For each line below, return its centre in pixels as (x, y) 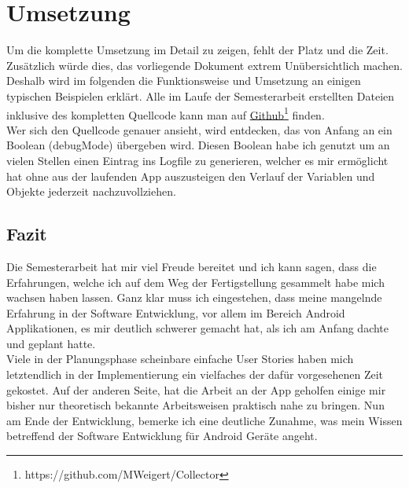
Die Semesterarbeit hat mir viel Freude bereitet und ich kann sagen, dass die (192, 266)
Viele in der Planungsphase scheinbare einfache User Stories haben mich (180, 359)
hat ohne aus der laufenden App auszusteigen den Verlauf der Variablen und (191, 176)
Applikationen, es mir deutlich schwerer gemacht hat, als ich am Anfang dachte (198, 328)
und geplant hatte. (51, 343)
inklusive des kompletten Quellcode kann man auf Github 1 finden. (166, 113)
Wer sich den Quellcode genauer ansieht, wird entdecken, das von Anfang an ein (199, 129)
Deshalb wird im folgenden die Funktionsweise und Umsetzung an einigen (184, 81)
